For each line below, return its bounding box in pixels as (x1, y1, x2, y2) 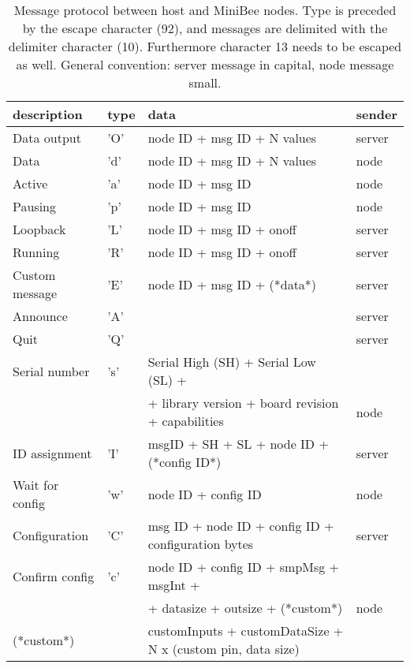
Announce (13, 307, 68, 325)
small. (188, 73, 222, 91)
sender (356, 105, 397, 123)
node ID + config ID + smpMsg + (147, 558, 340, 576)
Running (13, 243, 60, 261)
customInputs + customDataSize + (147, 621, 344, 640)
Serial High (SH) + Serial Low (147, 353, 316, 371)
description (13, 105, 83, 123)
